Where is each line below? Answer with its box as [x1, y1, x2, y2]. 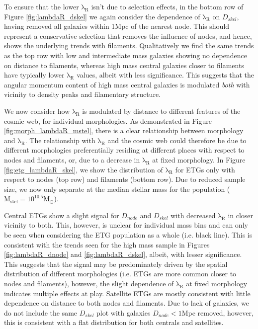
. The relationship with [25, 135, 95, 145]
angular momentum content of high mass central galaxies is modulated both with [4, 79, 250, 89]
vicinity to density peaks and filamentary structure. [4, 89, 161, 99]
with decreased [171, 210, 216, 220]
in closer [228, 210, 254, 220]
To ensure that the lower [4, 1, 79, 11]
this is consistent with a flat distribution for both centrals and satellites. [4, 317, 224, 328]
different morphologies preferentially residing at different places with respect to [4, 145, 245, 155]
